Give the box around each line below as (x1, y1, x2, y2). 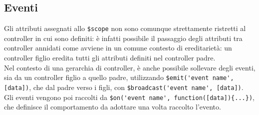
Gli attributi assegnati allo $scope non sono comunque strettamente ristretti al (4, 23, 246, 33)
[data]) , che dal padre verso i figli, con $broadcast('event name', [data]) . (4, 81, 244, 92)
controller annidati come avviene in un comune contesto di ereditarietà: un (4, 42, 232, 53)
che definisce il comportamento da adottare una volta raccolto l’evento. (4, 101, 221, 112)
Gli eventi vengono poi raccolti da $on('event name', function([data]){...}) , (4, 91, 255, 102)
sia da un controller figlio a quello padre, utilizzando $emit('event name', (4, 72, 234, 82)
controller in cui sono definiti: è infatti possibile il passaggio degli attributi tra (4, 32, 243, 43)
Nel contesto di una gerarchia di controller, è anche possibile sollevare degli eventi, (4, 62, 256, 72)
